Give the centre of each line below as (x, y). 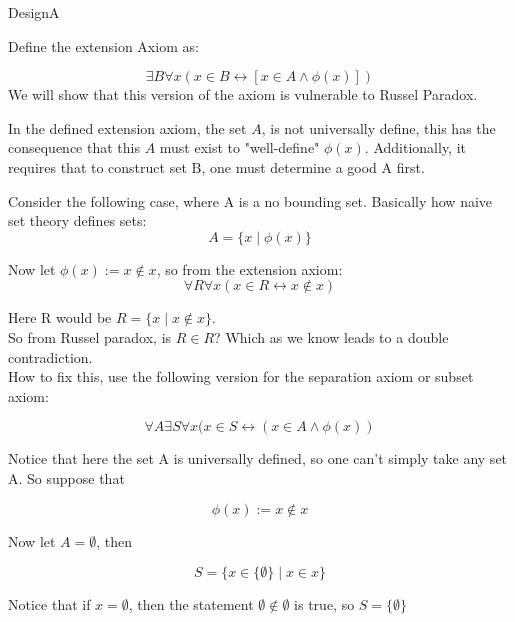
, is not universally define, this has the (378, 127)
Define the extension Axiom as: (103, 45)
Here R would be (60, 317)
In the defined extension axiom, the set (127, 127)
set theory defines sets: (77, 220)
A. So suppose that (66, 477)
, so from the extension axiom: (249, 268)
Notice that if (49, 604)
